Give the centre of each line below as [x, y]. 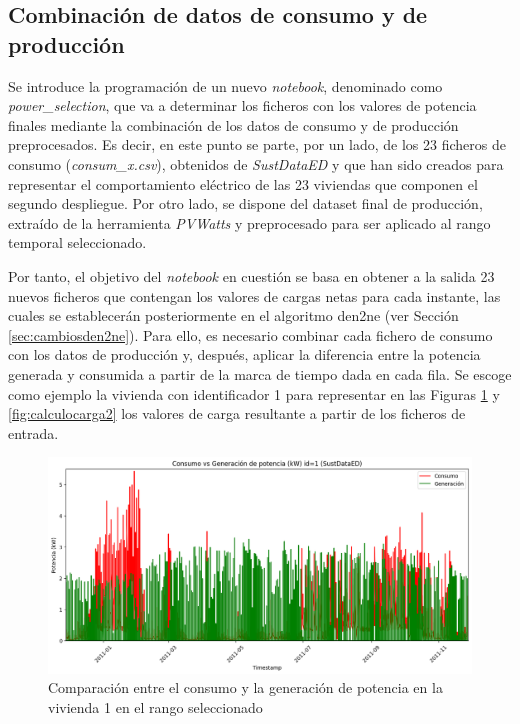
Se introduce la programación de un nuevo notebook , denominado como [225, 85]
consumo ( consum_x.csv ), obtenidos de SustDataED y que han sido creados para [256, 163]
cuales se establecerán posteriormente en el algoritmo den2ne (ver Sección [233, 315]
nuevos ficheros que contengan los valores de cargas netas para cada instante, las [254, 295]
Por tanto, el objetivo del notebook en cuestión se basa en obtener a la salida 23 [251, 275]
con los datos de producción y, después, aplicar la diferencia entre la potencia [244, 354]
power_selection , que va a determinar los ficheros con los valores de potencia [242, 105]
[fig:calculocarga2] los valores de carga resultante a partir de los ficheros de [237, 413]
